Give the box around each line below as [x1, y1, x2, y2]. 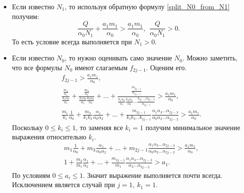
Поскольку [12, 122, 43, 132]
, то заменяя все [75, 122, 123, 132]
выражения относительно [12, 132, 87, 142]
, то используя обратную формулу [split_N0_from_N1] [65, 1, 230, 11]
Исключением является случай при [12, 179, 115, 190]
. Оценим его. [146, 62, 187, 72]
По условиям [12, 170, 51, 180]
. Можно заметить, [182, 53, 238, 63]
